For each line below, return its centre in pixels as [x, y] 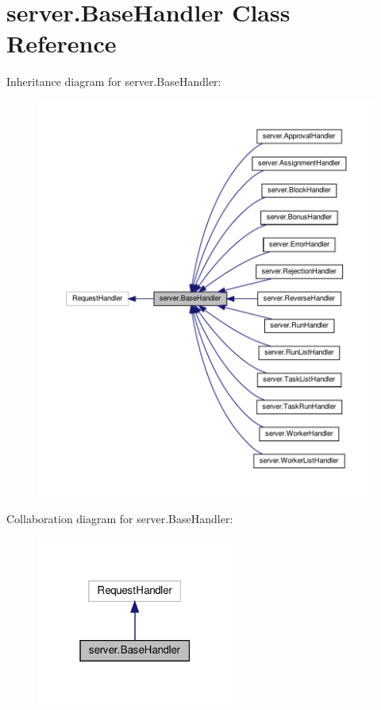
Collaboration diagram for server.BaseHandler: [120, 519]
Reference [62, 43]
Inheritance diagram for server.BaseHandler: [114, 81]
